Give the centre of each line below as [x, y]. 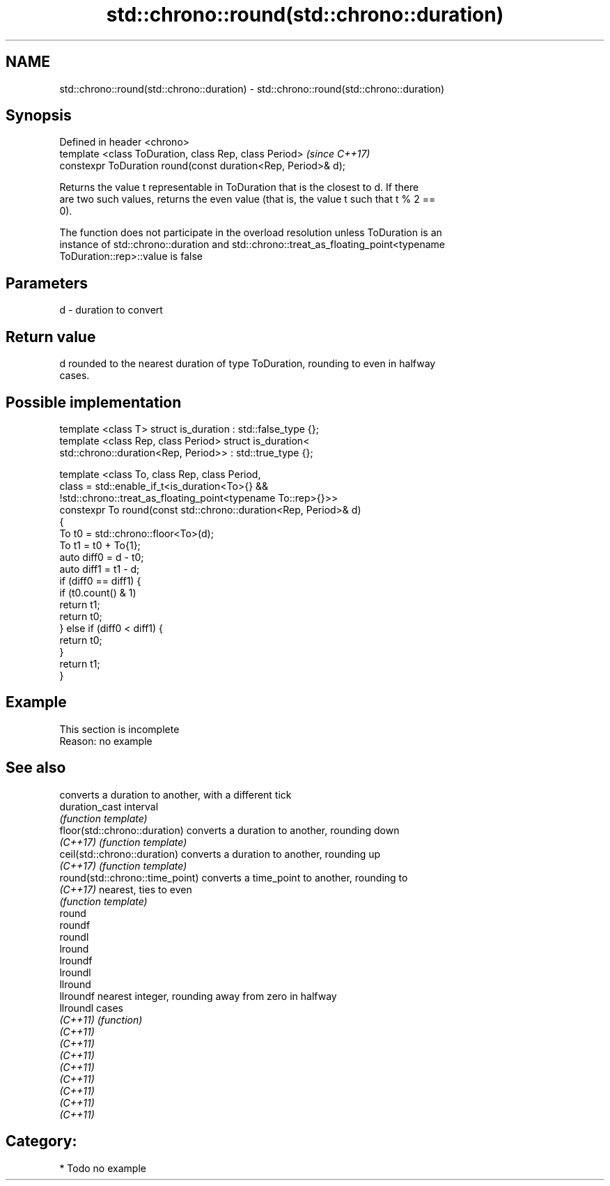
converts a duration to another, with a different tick [175, 794]
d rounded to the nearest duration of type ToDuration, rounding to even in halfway [248, 364]
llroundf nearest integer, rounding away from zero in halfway [198, 996]
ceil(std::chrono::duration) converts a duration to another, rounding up [220, 854]
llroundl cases [91, 1008]
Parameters [47, 283]
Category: [41, 1141]
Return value [51, 337]
